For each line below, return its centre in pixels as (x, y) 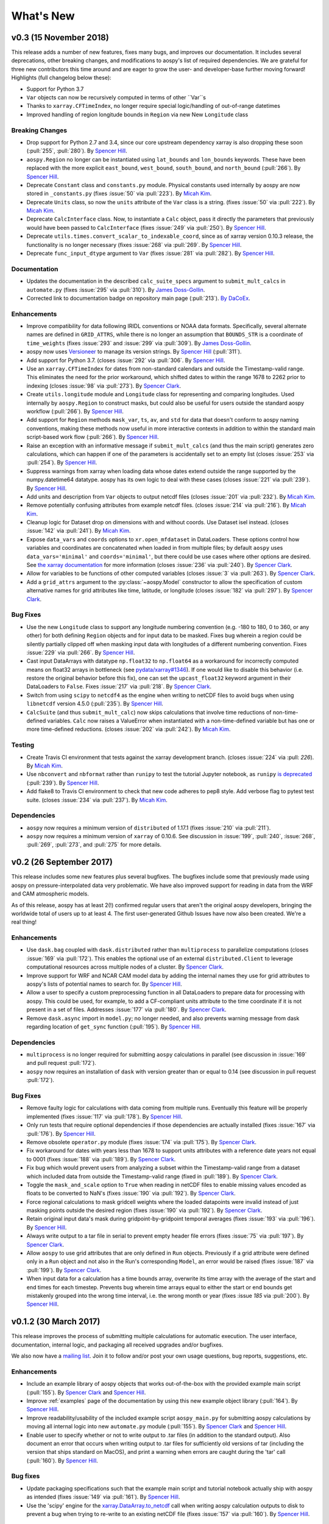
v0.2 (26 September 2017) (62, 862)
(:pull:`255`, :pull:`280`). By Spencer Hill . (77, 151)
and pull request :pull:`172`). (62, 1063)
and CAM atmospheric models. (50, 894)
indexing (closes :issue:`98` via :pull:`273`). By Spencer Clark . (104, 386)
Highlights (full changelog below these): (62, 78)
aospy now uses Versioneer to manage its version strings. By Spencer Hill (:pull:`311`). (134, 352)
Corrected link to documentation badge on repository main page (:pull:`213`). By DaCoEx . (138, 298)
